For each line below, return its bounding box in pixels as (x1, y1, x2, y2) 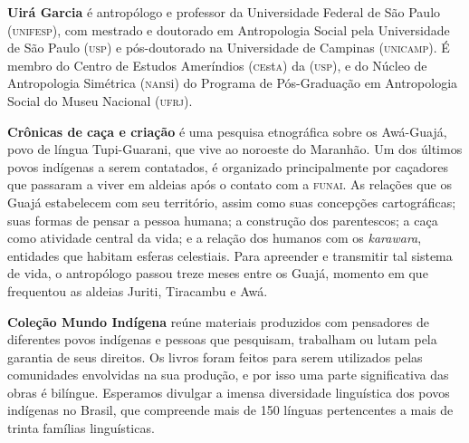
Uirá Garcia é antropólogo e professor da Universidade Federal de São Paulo (7, 3, 441, 21)
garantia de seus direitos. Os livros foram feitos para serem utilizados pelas (7, 347, 423, 366)
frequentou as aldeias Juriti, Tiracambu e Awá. (7, 281, 268, 300)
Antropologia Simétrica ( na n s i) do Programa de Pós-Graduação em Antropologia (7, 73, 458, 92)
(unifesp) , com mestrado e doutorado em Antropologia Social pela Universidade (7, 20, 450, 39)
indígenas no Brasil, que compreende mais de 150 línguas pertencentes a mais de (7, 400, 454, 419)
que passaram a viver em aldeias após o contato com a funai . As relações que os (7, 175, 452, 194)
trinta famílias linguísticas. (7, 419, 155, 438)
